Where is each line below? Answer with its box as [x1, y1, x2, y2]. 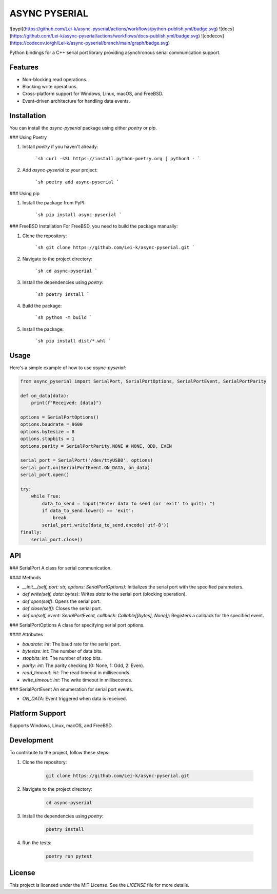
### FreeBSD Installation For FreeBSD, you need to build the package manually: [9, 223, 178, 230]
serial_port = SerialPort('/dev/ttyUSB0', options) [20, 458, 153, 463]
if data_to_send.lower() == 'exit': [42, 508, 134, 513]
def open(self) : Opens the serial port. [22, 598, 101, 604]
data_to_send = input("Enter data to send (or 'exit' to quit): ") [42, 501, 215, 506]
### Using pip [9, 191, 40, 197]
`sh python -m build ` [35, 315, 92, 320]
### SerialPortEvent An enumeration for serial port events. [9, 686, 133, 692]
